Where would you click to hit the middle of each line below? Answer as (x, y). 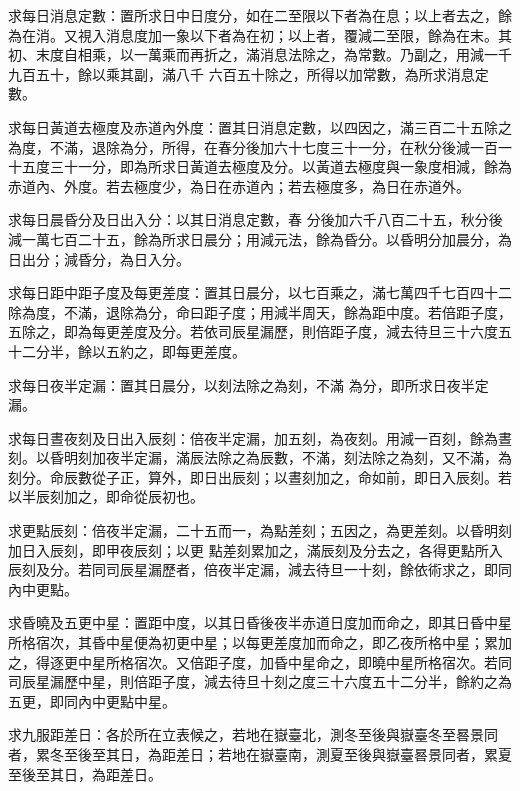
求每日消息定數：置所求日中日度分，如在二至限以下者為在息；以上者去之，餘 (260, 15)
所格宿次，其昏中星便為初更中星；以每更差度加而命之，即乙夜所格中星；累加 (260, 642)
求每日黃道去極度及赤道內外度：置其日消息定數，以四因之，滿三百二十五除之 (260, 126)
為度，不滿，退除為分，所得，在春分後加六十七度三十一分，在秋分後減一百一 (260, 146)
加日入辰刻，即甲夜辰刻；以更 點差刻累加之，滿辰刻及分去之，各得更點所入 (255, 549)
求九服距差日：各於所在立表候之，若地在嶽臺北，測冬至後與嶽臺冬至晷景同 (253, 734)
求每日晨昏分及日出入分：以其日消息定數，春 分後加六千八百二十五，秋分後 (255, 219)
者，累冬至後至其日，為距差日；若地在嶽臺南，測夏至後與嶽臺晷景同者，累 (253, 754)
